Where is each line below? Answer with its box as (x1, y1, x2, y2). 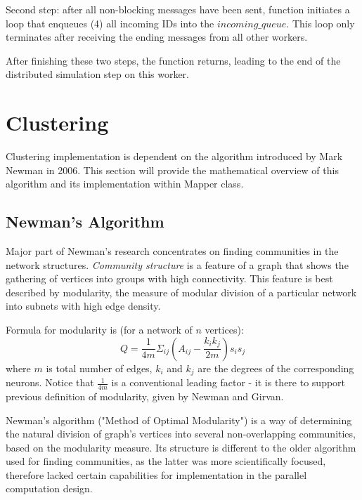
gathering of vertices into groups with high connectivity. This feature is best (6, 271, 333, 286)
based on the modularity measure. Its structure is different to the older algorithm (6, 440, 356, 454)
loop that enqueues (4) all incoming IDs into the (6, 15, 214, 30)
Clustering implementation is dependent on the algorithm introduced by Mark (6, 149, 343, 164)
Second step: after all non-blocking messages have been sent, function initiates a (6, 2, 350, 16)
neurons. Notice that (6, 375, 94, 390)
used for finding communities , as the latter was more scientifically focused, (6, 454, 326, 468)
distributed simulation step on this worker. (6, 67, 190, 81)
